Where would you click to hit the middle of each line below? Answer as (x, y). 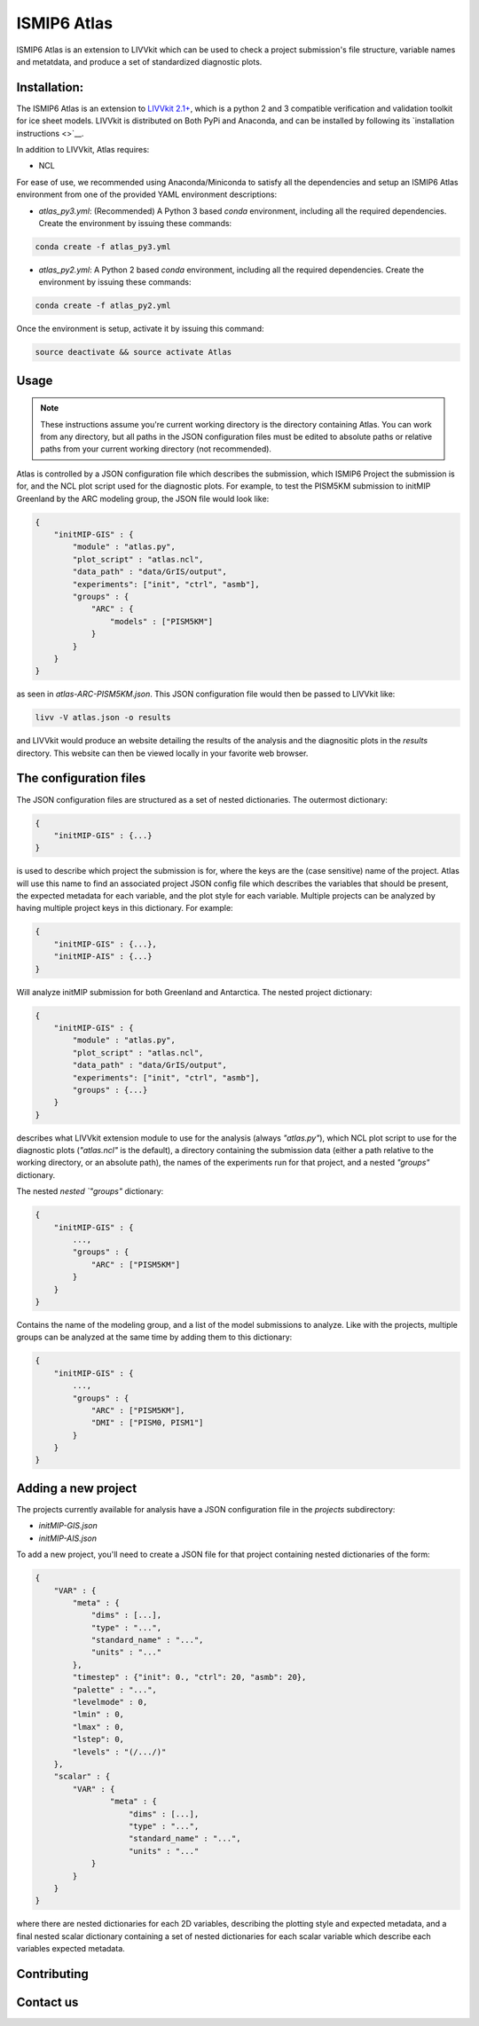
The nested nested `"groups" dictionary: (90, 1191)
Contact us (47, 2002)
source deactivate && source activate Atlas (133, 352)
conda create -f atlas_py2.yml (103, 306)
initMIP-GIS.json (68, 1526)
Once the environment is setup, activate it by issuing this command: (141, 329)
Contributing (52, 1974)
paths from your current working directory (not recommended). (156, 449)
